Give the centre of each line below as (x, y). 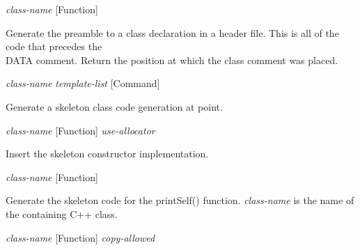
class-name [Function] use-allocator (80, 130)
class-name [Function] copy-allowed (80, 237)
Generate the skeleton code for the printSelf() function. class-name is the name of (180, 200)
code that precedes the (54, 46)
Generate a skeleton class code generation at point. (114, 106)
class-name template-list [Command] (83, 83)
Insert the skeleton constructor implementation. (107, 154)
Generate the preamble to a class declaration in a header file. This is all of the (172, 32)
